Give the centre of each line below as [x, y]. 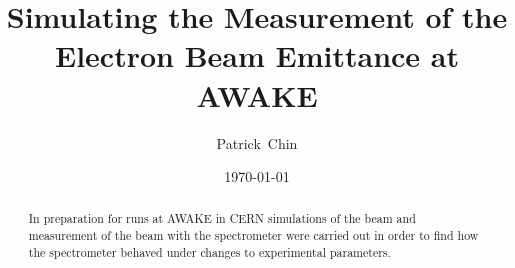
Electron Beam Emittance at [257, 55]
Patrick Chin [257, 142]
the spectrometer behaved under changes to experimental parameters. [209, 251]
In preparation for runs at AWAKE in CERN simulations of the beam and [222, 218]
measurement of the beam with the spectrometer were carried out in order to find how [253, 235]
